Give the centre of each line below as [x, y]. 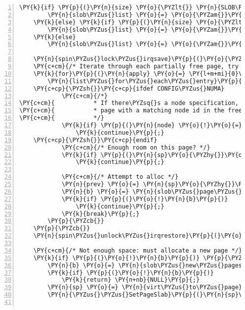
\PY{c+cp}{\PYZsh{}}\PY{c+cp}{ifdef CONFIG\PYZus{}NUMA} [129, 88]
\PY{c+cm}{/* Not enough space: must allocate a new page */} [138, 250]
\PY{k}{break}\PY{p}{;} [101, 214]
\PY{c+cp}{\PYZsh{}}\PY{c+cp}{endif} [95, 140]
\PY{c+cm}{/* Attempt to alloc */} [120, 177]
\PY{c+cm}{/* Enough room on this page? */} [136, 147]
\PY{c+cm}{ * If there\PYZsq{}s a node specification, [129, 103]
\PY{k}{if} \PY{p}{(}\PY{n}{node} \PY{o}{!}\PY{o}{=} [152, 125]
